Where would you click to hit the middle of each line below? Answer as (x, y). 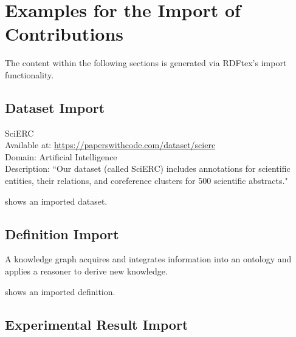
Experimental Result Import (97, 324)
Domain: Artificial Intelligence (61, 156)
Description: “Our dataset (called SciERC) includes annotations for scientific (148, 168)
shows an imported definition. (60, 291)
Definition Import (62, 233)
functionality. (29, 74)
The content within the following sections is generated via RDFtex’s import (146, 63)
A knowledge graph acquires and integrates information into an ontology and (148, 259)
